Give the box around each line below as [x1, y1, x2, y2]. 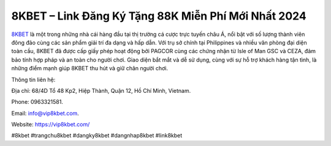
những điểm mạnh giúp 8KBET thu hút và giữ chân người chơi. [11, 65, 169, 72]
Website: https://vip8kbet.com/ [11, 121, 90, 128]
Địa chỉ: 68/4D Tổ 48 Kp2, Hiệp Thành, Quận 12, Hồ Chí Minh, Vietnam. [11, 87, 191, 94]
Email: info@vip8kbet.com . [11, 109, 79, 117]
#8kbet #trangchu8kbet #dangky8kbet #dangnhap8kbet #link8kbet [11, 132, 183, 139]
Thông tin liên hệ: [11, 76, 56, 83]
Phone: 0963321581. [11, 98, 64, 106]
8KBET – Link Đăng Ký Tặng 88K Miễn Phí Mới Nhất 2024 [11, 9, 306, 23]
